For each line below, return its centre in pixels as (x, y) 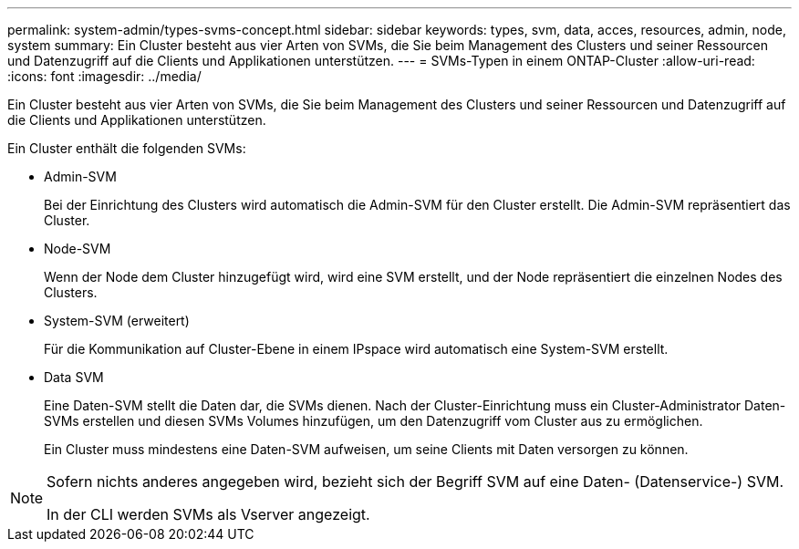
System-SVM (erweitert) (117, 321)
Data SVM (74, 377)
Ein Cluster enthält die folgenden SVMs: (127, 148)
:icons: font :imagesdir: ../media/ (104, 76)
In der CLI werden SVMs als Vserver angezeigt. (208, 514)
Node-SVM (78, 249)
